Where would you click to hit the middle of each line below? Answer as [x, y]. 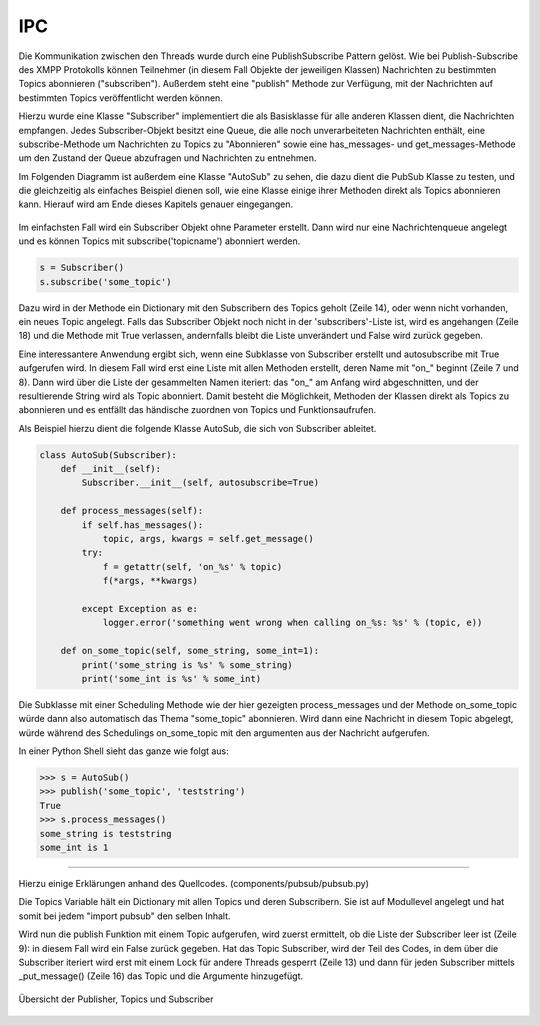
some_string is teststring [105, 833]
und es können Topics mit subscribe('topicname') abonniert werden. [159, 241]
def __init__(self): [111, 469]
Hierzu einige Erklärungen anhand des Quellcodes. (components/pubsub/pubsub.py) [194, 884]
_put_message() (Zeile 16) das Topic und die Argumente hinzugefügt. [161, 976]
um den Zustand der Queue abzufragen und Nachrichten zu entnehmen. [167, 158]
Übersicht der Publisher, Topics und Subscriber [116, 999]
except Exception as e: [140, 608]
